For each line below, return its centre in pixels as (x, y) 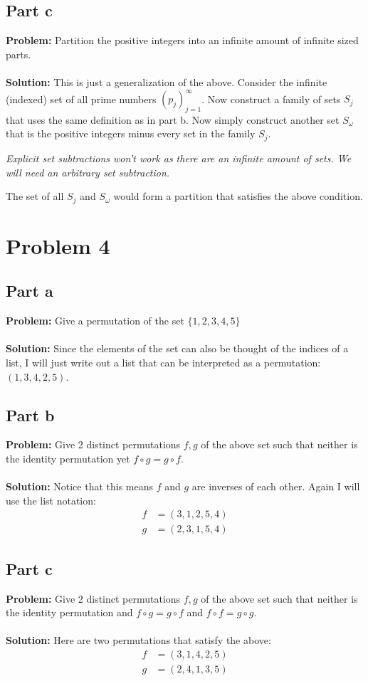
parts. (19, 54)
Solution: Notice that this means (80, 486)
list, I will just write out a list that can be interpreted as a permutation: (163, 362)
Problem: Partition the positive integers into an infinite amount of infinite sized (182, 40)
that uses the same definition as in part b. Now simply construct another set (173, 119)
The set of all (35, 196)
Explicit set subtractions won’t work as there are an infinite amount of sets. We (179, 158)
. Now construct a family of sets (271, 99)
